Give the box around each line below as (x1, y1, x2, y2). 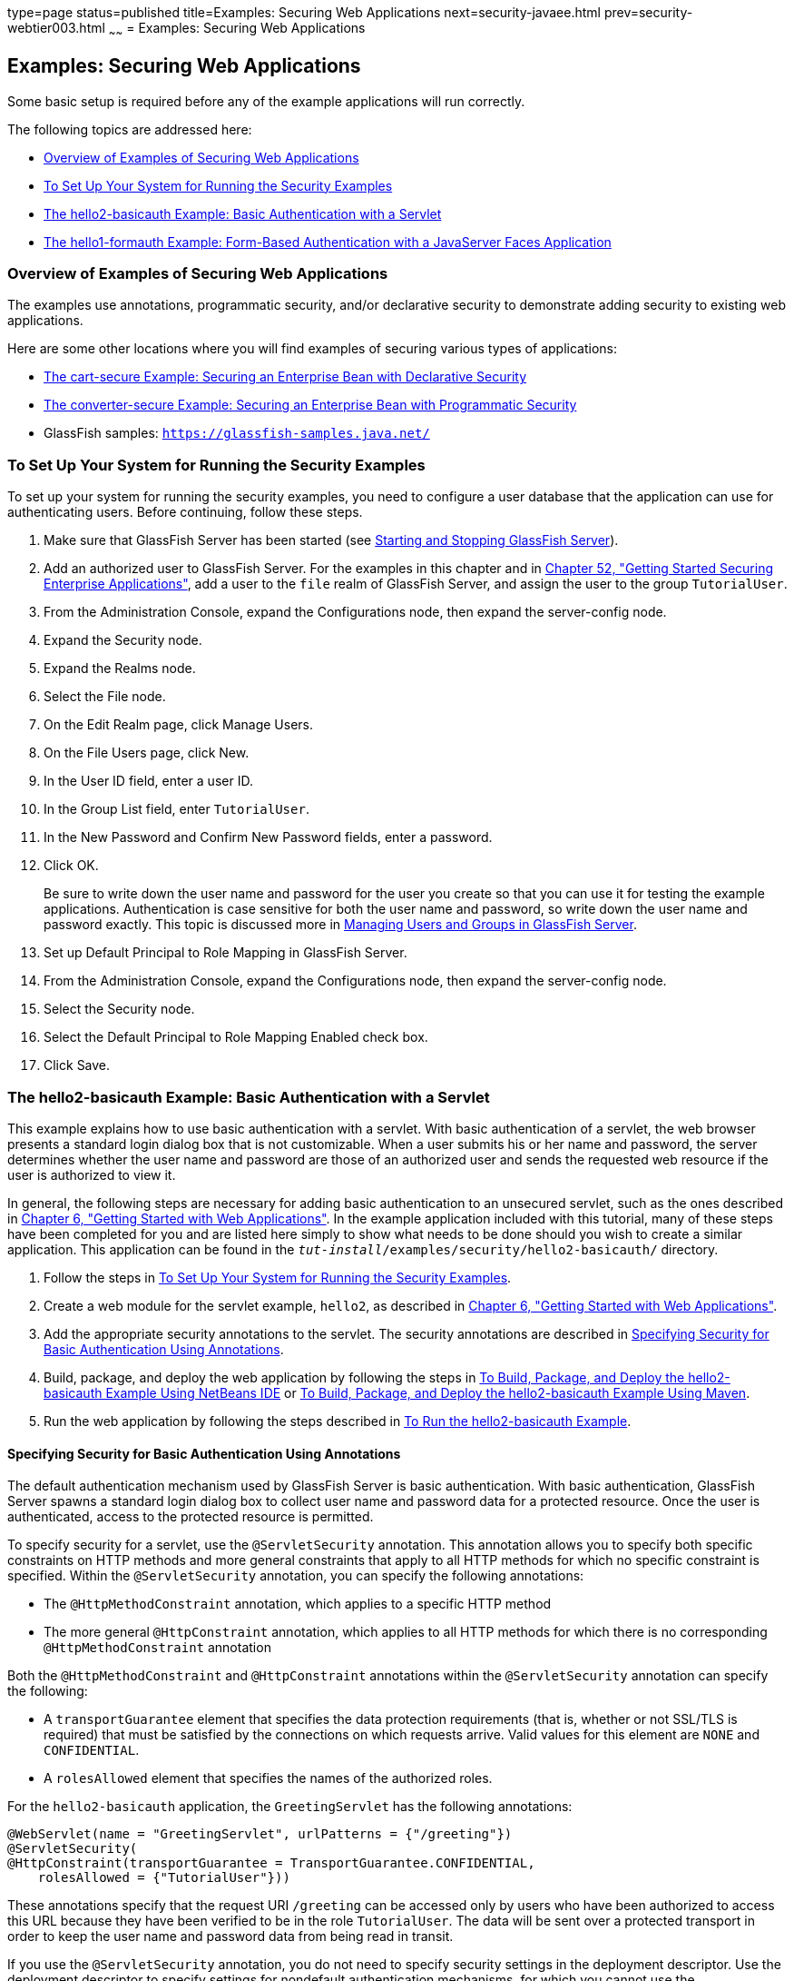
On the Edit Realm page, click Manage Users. (44, 717, 314, 733)
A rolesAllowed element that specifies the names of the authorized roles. (44, 1770, 493, 1787)
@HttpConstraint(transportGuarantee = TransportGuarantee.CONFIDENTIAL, (7, 1856, 535, 1871)
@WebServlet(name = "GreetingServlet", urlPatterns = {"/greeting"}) (7, 1827, 513, 1842)
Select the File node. (44, 688, 166, 705)
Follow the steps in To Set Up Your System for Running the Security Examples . (44, 1269, 512, 1285)
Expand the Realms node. (44, 660, 196, 677)
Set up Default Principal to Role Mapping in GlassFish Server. (44, 945, 407, 961)
